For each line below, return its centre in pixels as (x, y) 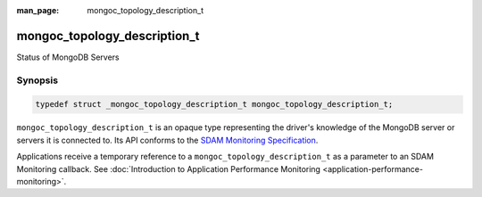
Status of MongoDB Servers (68, 57)
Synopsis (37, 80)
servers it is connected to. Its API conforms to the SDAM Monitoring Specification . (167, 140)
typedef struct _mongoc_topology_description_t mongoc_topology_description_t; (214, 104)
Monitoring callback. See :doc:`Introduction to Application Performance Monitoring (169, 168)
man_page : (38, 10)
